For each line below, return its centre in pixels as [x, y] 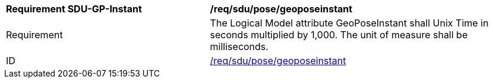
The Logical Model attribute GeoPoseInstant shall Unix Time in [349, 23]
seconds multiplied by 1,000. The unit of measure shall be [339, 35]
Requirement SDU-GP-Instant [74, 9]
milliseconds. [239, 47]
